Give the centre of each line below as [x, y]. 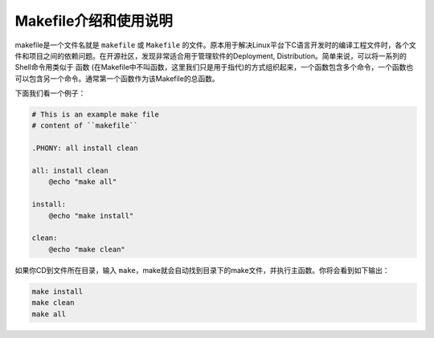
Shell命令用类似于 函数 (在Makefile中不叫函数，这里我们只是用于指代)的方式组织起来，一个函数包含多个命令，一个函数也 [214, 67]
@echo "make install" [91, 216]
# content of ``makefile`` [85, 126]
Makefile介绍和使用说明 [94, 21]
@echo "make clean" [87, 249]
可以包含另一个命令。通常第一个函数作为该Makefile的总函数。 [117, 78]
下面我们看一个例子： [50, 93]
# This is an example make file [96, 115]
